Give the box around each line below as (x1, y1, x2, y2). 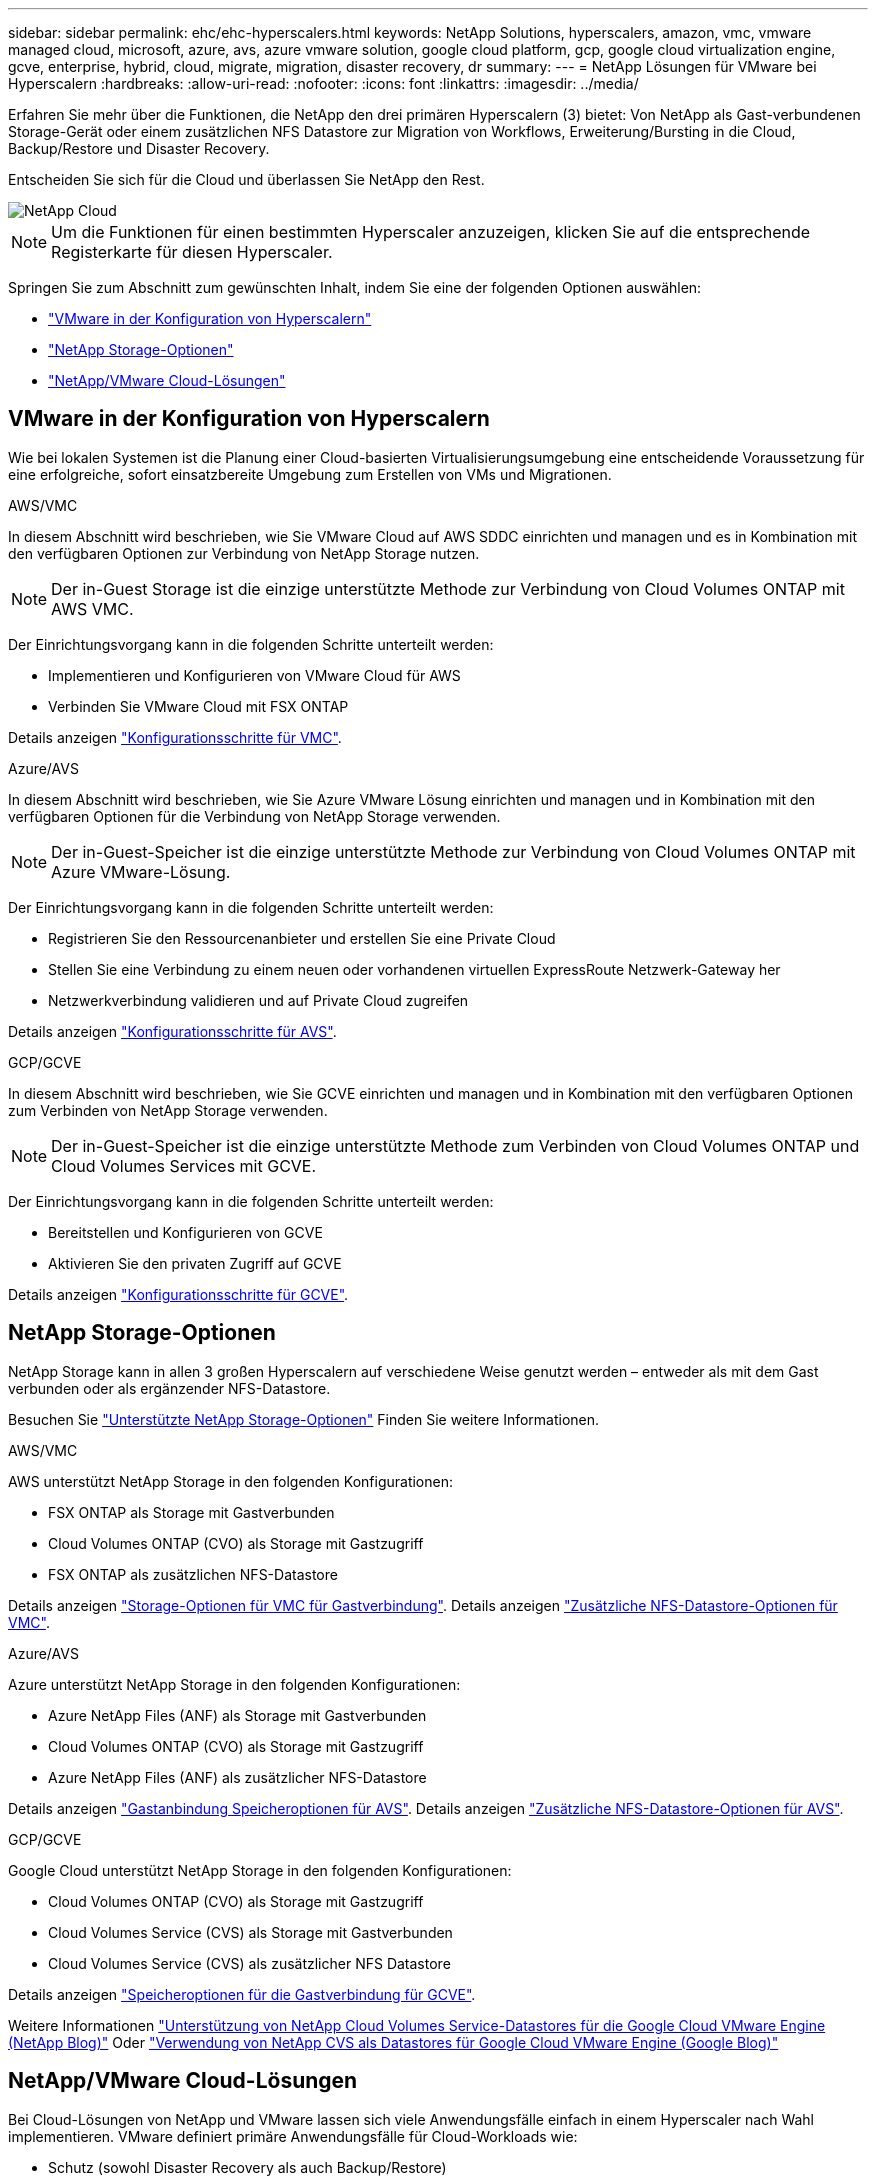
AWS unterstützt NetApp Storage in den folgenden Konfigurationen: (8, 1472, 454, 1490)
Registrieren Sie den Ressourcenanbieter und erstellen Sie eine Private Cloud (48, 929, 556, 947)
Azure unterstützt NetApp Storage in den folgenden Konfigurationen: (8, 1675, 461, 1693)
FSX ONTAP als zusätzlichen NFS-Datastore (48, 1565, 338, 1583)
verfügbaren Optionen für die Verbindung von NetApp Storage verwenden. (8, 807, 501, 825)
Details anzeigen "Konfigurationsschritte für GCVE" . (8, 1285, 349, 1303)
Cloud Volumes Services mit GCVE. (51, 1155, 317, 1176)
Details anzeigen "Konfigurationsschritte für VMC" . (8, 728, 342, 746)
